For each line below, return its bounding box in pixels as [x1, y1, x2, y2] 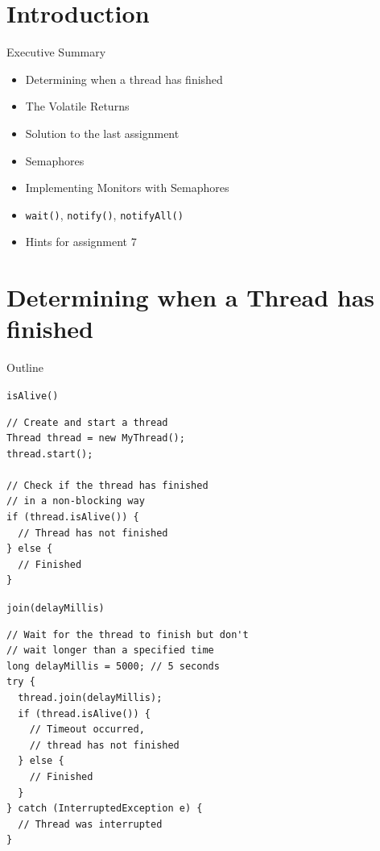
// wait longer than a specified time [6, 645, 214, 657]
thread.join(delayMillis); [18, 692, 163, 704]
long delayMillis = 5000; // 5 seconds [6, 660, 220, 672]
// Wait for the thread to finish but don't [6, 628, 249, 640]
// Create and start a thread [6, 416, 168, 428]
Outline [6, 359, 43, 376]
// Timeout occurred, [29, 724, 145, 736]
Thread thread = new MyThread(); [6, 432, 185, 444]
